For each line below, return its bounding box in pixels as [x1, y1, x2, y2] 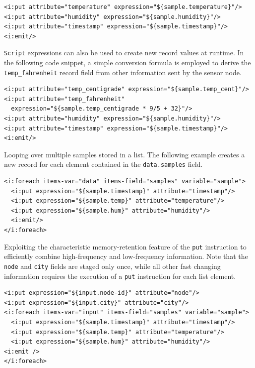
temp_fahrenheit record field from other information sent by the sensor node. [4, 67, 242, 77]
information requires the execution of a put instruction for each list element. [4, 270, 236, 281]
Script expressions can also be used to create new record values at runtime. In [4, 47, 244, 58]
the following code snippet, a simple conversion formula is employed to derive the [4, 57, 251, 68]
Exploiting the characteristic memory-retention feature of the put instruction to [4, 241, 247, 251]
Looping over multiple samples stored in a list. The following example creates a [4, 149, 245, 159]
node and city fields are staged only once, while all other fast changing [4, 260, 221, 271]
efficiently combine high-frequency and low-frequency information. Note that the [4, 251, 248, 261]
